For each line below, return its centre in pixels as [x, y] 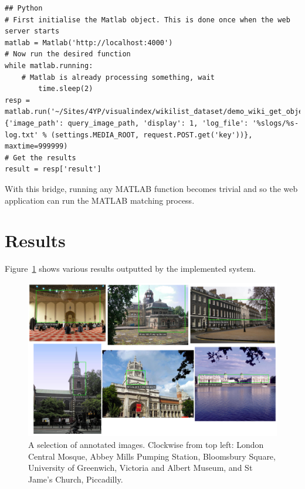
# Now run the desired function [68, 54]
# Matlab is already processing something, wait [118, 77]
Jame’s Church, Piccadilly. [76, 479]
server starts [32, 31]
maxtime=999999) [36, 146]
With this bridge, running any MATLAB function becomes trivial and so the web [151, 188]
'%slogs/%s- [276, 123]
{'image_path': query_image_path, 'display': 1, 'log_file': [127, 123]
